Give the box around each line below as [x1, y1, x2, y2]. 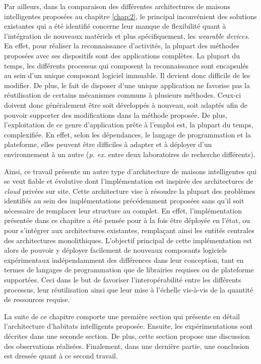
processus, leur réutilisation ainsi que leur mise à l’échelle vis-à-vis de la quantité [4, 284, 253, 295]
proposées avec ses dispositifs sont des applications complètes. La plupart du [4, 50, 240, 60]
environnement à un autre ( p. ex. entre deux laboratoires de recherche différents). [4, 149, 255, 159]
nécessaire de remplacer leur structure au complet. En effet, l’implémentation [4, 205, 242, 215]
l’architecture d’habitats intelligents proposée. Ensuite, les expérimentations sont [4, 321, 253, 331]
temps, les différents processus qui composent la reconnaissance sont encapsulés [4, 60, 249, 70]
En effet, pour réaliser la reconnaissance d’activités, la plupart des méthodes [4, 40, 239, 51]
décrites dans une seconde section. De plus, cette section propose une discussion [4, 331, 250, 341]
